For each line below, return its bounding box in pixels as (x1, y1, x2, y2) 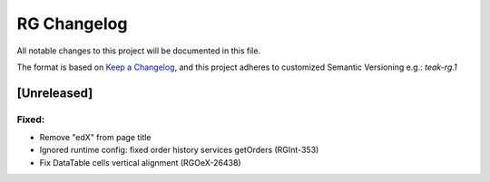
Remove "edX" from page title (39, 132, 152, 143)
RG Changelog (16, 14, 128, 34)
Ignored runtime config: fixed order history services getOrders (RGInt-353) (39, 145, 319, 156)
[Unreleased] (16, 85, 93, 101)
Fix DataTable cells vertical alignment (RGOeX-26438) (39, 157, 241, 168)
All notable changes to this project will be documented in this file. (16, 45, 261, 56)
